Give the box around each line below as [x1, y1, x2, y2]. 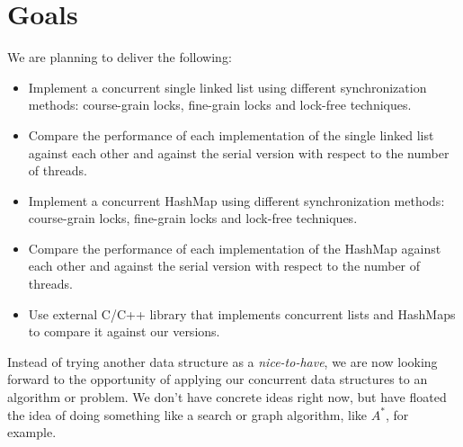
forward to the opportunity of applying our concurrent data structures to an [7, 370, 428, 389]
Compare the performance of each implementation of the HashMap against [28, 238, 441, 257]
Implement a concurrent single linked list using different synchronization [28, 77, 427, 96]
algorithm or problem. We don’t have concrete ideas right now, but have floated [7, 388, 447, 407]
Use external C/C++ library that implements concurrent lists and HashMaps [28, 304, 456, 323]
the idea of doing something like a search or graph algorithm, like [7, 405, 368, 424]
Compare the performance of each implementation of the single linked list [28, 125, 434, 144]
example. [7, 423, 57, 442]
